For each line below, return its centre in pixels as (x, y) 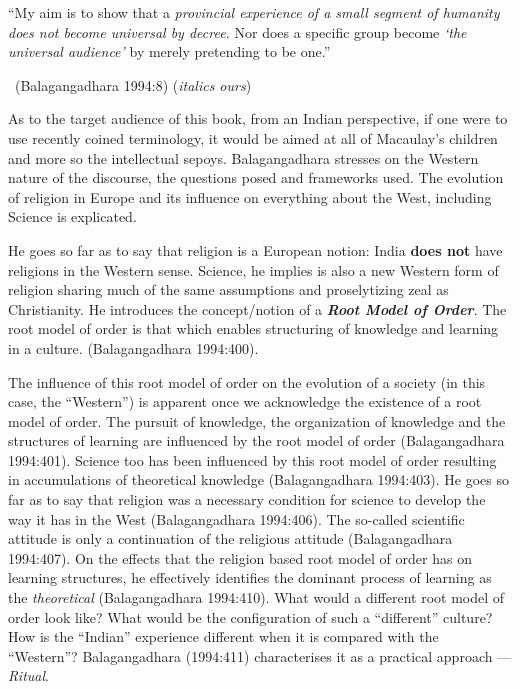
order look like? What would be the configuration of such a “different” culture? (250, 616)
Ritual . (28, 675)
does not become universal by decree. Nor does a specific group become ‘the (237, 31)
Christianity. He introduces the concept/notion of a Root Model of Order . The (257, 308)
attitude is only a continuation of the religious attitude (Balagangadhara (230, 538)
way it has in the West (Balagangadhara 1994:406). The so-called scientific (236, 518)
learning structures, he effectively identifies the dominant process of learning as (250, 577)
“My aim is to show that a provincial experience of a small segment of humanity (254, 12)
